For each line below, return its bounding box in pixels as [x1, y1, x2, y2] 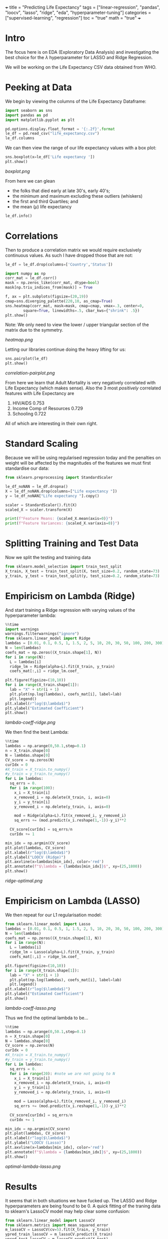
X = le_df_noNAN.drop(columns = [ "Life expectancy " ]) [5, 489, 117, 494]
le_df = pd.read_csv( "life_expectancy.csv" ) [5, 131, 99, 136]
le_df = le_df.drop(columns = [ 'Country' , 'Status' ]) [5, 262, 113, 267]
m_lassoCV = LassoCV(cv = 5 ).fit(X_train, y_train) [5, 1227, 111, 1232]
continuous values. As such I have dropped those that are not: [5, 252, 133, 258]
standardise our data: [5, 465, 49, 471]
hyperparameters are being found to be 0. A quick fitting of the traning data [5, 1203, 161, 1209]
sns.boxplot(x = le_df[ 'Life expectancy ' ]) [5, 155, 95, 160]
